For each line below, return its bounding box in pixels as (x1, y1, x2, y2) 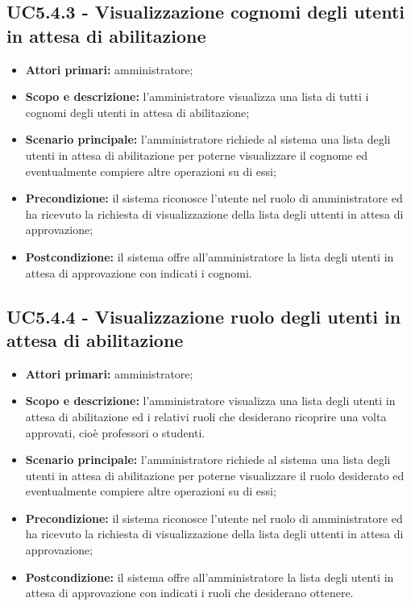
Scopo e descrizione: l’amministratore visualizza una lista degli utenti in (25, 392, 396, 409)
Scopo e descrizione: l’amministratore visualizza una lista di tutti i (25, 88, 369, 105)
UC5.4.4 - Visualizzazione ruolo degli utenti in (6, 303, 401, 328)
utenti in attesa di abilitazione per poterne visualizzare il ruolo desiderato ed (25, 466, 405, 483)
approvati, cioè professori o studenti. (25, 424, 205, 441)
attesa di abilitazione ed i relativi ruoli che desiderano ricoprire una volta (25, 407, 387, 424)
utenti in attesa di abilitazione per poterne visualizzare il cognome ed (25, 146, 367, 163)
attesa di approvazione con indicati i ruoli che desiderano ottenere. (25, 584, 354, 601)
